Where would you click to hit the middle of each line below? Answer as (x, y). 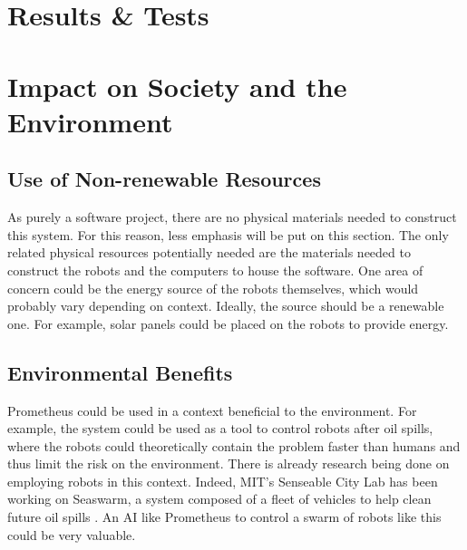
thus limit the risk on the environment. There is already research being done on (229, 463)
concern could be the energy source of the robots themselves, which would (213, 288)
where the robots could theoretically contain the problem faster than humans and (234, 445)
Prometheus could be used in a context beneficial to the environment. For (212, 410)
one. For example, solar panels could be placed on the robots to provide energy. (228, 323)
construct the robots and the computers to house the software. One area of (215, 270)
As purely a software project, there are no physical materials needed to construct (232, 217)
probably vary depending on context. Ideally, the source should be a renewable (226, 306)
